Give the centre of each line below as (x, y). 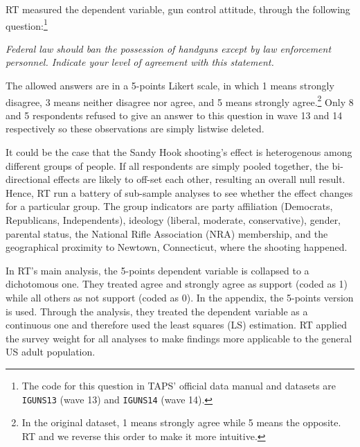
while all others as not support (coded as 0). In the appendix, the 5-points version (180, 297)
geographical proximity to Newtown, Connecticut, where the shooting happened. (177, 247)
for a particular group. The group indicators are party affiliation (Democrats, (169, 206)
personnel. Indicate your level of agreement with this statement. (140, 62)
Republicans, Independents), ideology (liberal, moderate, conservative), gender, (173, 220)
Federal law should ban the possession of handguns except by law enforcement (169, 48)
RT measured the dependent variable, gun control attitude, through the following (178, 9)
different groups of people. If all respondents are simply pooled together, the (167, 165)
